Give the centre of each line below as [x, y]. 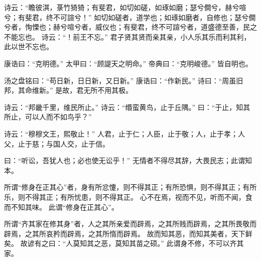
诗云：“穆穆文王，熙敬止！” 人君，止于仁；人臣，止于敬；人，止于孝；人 [124, 133]
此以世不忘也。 [29, 46]
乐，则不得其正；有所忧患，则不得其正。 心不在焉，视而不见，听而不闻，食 [128, 197]
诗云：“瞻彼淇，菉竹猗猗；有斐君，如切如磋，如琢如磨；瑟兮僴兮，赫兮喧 [125, 7]
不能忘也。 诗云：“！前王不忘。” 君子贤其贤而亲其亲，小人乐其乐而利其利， [127, 36]
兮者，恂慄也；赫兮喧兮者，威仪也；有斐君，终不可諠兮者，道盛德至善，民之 [130, 27]
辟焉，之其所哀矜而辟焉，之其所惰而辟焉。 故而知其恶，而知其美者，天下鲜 [128, 233]
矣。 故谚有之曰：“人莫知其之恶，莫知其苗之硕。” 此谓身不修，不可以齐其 [124, 243]
